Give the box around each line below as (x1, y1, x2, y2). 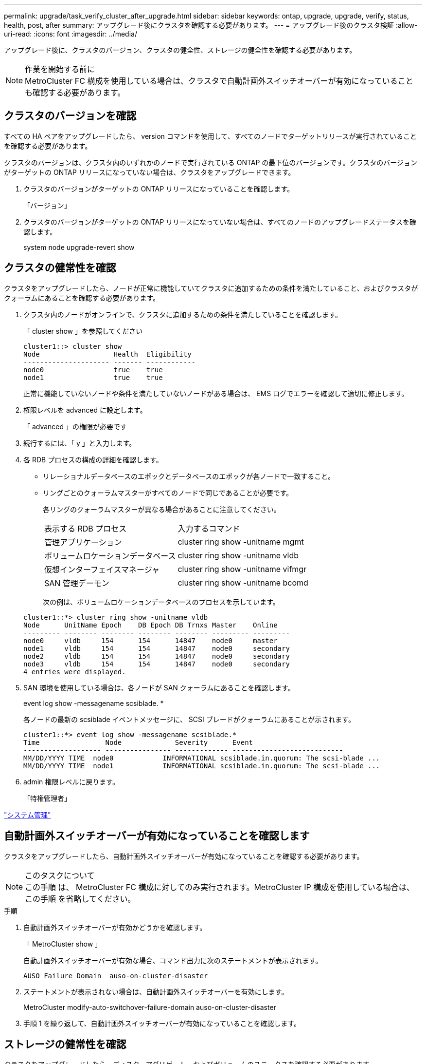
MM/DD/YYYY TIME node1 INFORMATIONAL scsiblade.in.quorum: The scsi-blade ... (23, 761, 380, 770)
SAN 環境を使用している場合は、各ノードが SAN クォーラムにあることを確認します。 (23, 683, 295, 692)
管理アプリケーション (44, 537, 122, 547)
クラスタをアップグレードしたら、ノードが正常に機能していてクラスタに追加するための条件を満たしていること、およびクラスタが (4, 284, 418, 292)
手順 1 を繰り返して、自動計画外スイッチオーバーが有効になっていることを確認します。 (23, 1019, 301, 1027)
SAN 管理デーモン (44, 578, 109, 588)
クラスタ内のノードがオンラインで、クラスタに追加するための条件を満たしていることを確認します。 (23, 310, 342, 319)
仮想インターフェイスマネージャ (44, 564, 160, 574)
